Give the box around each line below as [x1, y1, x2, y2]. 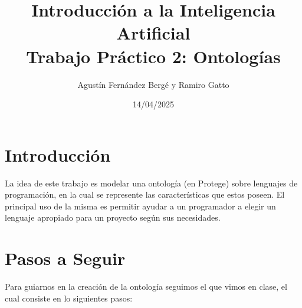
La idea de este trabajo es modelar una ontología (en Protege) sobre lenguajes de [5, 176, 298, 189]
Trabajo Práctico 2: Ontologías [26, 44, 281, 68]
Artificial [116, 21, 191, 45]
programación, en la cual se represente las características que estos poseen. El [5, 188, 285, 201]
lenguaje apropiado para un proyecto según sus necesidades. [5, 211, 221, 224]
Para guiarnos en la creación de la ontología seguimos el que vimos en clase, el [5, 280, 287, 293]
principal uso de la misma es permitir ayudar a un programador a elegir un [5, 199, 276, 212]
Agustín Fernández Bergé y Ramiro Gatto [77, 78, 229, 90]
